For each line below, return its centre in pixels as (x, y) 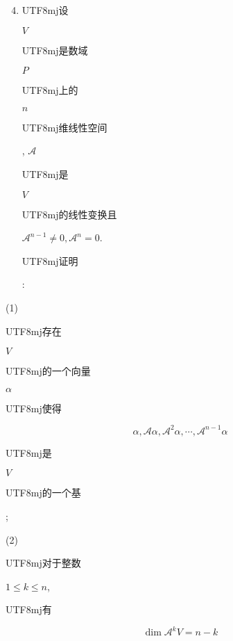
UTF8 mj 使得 (34, 408)
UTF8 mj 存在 (34, 331)
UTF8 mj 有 (29, 609)
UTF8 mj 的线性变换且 (69, 214)
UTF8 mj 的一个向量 (48, 371)
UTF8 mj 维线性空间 (64, 127)
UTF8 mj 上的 (50, 90)
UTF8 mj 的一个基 (43, 493)
